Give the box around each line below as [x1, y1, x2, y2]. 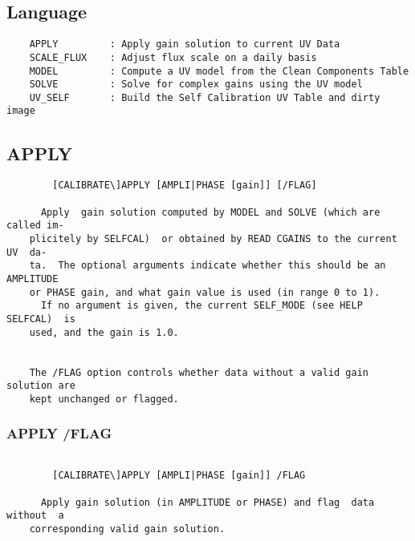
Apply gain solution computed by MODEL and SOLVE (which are [40, 206, 380, 218]
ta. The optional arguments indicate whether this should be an [29, 260, 386, 272]
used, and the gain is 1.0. [29, 326, 179, 338]
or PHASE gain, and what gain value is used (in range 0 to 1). [29, 286, 380, 298]
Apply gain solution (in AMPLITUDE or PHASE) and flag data [40, 496, 375, 508]
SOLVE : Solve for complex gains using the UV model [29, 79, 363, 91]
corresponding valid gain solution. [29, 523, 226, 535]
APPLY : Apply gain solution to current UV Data [29, 38, 340, 50]
